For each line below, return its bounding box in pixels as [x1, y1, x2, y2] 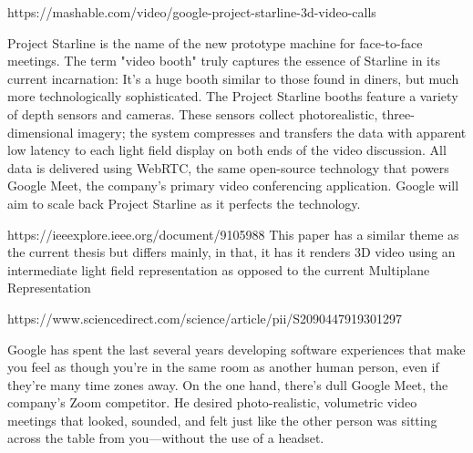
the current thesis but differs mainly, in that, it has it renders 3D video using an [7, 242, 456, 262]
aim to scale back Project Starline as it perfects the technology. [7, 193, 361, 212]
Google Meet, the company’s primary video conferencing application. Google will [7, 176, 459, 195]
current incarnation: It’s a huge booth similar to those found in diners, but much [7, 68, 459, 88]
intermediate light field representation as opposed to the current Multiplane [7, 260, 430, 279]
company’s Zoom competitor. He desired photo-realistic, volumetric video [7, 393, 417, 412]
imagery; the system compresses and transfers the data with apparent [77, 122, 467, 141]
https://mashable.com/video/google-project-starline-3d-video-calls [7, 3, 376, 21]
